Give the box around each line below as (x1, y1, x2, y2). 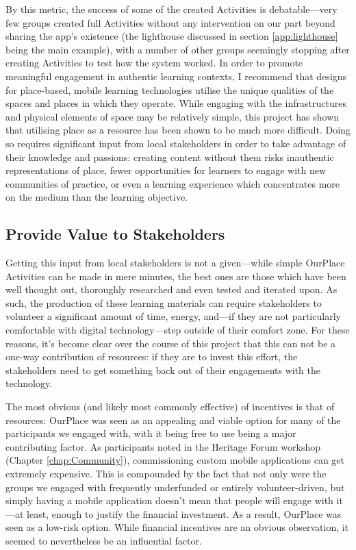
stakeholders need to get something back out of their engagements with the (5, 362, 321, 377)
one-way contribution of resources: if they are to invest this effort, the (5, 349, 298, 364)
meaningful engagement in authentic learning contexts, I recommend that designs (5, 68, 347, 83)
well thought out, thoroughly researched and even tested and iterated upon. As (5, 282, 338, 297)
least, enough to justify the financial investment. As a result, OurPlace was (27, 506, 342, 521)
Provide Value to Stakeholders (5, 223, 225, 245)
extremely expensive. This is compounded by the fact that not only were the (5, 466, 327, 481)
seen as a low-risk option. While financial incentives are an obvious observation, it (5, 520, 349, 534)
